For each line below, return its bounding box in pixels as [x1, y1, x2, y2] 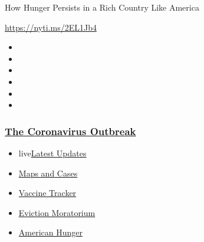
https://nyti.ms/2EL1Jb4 [5, 21, 97, 33]
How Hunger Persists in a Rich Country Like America [5, 1, 199, 13]
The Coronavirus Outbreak [5, 123, 136, 138]
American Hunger [18, 226, 83, 238]
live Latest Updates [18, 146, 87, 159]
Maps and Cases [18, 166, 78, 179]
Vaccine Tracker [18, 187, 77, 199]
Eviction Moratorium [18, 206, 96, 218]
